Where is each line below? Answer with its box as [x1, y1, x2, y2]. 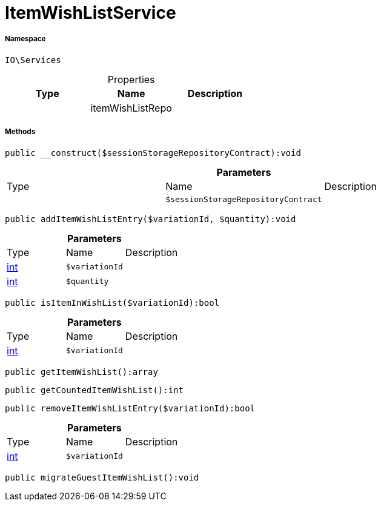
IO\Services [5, 55, 61, 65]
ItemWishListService [5, 2, 176, 23]
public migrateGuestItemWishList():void [5, 472, 199, 482]
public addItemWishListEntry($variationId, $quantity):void [5, 214, 296, 224]
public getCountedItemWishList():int [5, 385, 184, 395]
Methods [5, 127, 36, 137]
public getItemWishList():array [5, 366, 158, 377]
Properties [107, 73, 155, 86]
